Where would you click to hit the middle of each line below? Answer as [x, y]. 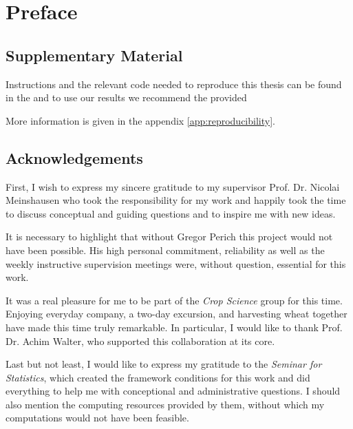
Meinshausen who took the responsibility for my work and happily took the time [176, 200]
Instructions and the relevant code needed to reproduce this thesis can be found [174, 84]
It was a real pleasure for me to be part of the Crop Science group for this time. [174, 300]
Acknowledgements [74, 157]
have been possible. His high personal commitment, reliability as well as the [165, 250]
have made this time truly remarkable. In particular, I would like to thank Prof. [174, 327]
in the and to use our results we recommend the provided [126, 97]
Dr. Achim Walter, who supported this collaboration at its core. [140, 341]
